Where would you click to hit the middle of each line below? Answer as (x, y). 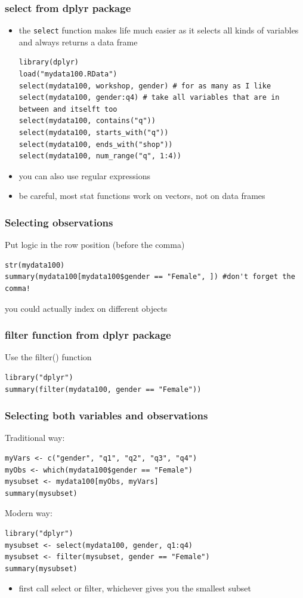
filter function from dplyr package (88, 335)
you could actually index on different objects (86, 308)
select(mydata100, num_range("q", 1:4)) (100, 156)
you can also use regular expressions (85, 175)
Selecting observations (59, 222)
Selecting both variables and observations (106, 415)
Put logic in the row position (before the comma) (95, 245)
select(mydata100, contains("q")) (87, 121)
